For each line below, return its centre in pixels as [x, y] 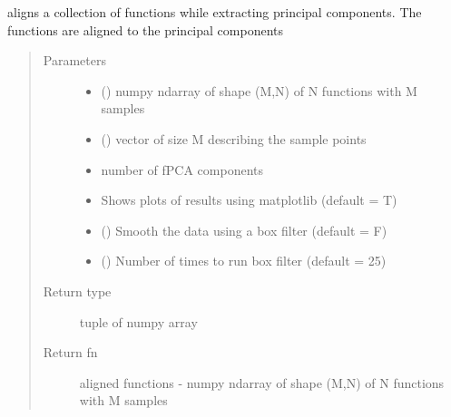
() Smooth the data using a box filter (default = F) [244, 230]
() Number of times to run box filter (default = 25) [244, 261]
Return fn [70, 352]
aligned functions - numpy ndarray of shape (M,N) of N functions [262, 382]
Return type [77, 291]
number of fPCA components [182, 169]
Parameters [74, 60]
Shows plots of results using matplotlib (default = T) [249, 200]
